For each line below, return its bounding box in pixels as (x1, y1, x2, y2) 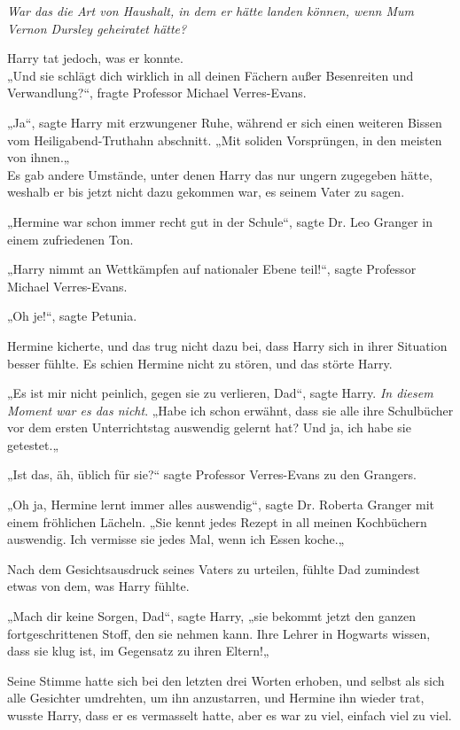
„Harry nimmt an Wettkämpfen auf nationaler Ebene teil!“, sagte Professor (7, 260, 417, 278)
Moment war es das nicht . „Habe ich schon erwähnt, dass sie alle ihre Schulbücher (7, 400, 454, 419)
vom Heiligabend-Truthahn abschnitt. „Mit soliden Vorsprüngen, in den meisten (7, 130, 442, 149)
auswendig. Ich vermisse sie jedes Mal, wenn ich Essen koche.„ (7, 530, 345, 548)
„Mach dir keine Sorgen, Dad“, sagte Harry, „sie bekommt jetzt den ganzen (7, 607, 416, 625)
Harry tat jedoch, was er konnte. (7, 49, 183, 67)
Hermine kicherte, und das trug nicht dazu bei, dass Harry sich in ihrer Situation (7, 336, 448, 354)
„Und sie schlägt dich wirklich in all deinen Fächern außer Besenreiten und (7, 66, 414, 84)
